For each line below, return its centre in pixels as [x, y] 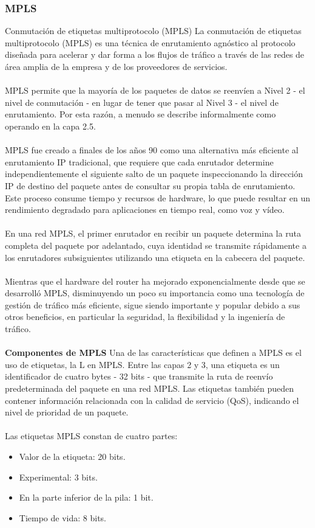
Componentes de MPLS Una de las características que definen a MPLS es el [153, 353]
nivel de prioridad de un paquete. [67, 412]
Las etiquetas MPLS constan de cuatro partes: [91, 436]
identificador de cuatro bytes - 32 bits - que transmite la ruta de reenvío [139, 376]
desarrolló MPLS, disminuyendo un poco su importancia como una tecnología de [155, 293]
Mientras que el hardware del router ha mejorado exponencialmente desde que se [155, 281]
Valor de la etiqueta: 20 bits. [72, 456]
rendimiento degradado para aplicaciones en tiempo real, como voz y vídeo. [145, 210]
